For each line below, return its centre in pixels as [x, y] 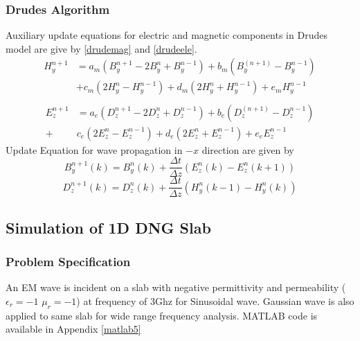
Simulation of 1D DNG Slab [108, 227]
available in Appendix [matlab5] [73, 329]
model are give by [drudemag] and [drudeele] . [101, 48]
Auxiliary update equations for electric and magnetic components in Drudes [166, 35]
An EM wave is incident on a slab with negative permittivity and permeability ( [176, 287]
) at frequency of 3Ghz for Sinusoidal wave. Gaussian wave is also [215, 300]
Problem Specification [68, 261]
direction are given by [248, 149]
